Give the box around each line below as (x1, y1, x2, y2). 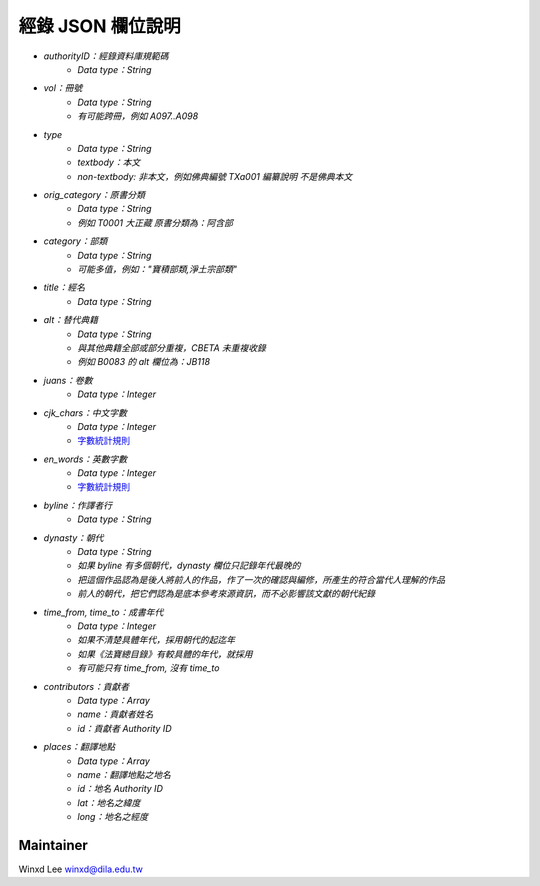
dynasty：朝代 (43, 531, 104, 544)
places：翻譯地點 (43, 741, 116, 753)
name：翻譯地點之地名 (77, 768, 172, 780)
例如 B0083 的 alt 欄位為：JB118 (77, 356, 210, 368)
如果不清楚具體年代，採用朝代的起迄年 (77, 634, 235, 646)
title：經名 (43, 281, 86, 294)
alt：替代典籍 (43, 314, 99, 326)
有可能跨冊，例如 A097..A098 (77, 110, 199, 122)
